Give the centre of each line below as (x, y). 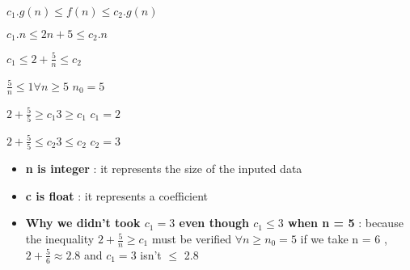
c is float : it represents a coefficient (117, 195)
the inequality (60, 239)
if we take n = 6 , (344, 239)
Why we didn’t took (83, 223)
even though (214, 223)
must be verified (192, 239)
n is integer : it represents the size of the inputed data (164, 169)
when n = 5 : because (346, 223)
